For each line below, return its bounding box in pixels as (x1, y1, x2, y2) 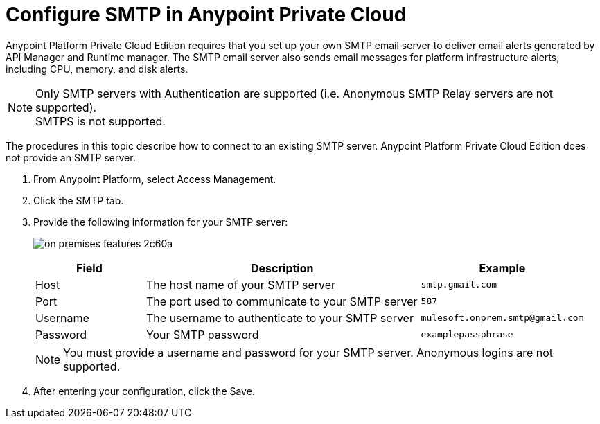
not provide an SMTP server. (6, 151, 136, 164)
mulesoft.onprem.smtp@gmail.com (421, 312, 584, 324)
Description (251, 260, 314, 275)
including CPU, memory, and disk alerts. (6, 62, 188, 75)
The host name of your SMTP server (145, 277, 336, 292)
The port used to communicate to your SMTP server (145, 294, 418, 308)
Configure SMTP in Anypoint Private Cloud (6, 3, 407, 26)
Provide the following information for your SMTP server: (33, 215, 288, 228)
